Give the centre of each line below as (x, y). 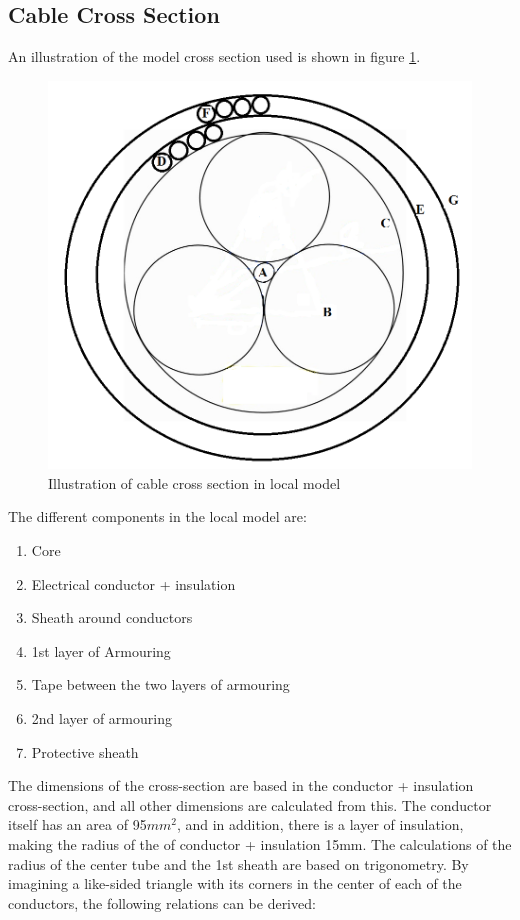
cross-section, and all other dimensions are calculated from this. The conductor (250, 804)
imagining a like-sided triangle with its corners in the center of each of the (235, 883)
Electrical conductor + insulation (133, 583)
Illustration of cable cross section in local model (194, 482)
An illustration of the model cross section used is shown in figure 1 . (214, 56)
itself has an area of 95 (77, 824)
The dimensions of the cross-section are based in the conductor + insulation (241, 785)
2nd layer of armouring (101, 718)
